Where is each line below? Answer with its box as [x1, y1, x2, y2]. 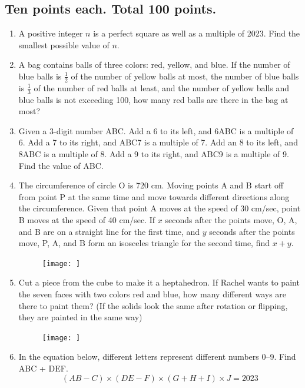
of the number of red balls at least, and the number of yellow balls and [34, 81, 290, 94]
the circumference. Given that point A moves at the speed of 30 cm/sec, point [18, 202, 301, 214]
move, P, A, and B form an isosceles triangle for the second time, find [18, 237, 270, 249]
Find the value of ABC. [18, 159, 104, 171]
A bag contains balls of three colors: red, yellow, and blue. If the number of [18, 58, 290, 71]
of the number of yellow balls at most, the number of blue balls [71, 69, 299, 82]
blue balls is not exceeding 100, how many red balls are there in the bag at [18, 93, 289, 105]
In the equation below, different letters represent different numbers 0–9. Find [18, 350, 296, 363]
